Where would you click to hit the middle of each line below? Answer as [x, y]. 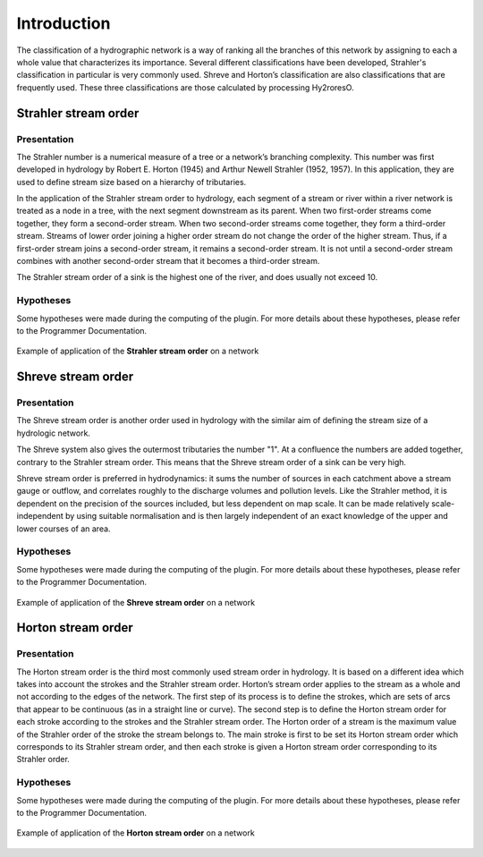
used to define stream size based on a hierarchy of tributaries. [131, 182]
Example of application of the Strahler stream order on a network [138, 351]
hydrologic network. [54, 433]
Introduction [64, 23]
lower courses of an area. [64, 529]
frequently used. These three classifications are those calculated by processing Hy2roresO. [185, 87]
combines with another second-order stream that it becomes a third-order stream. [168, 261]
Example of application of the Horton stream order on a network [136, 833]
